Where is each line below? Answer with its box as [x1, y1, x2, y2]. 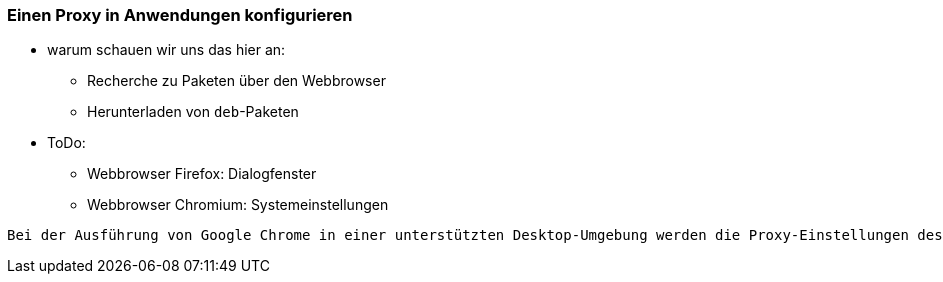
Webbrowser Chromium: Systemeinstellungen [87, 196, 389, 214]
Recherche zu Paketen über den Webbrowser [87, 72, 386, 90]
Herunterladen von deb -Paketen [87, 103, 299, 121]
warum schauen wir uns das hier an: [47, 41, 286, 59]
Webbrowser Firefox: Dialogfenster [87, 165, 317, 183]
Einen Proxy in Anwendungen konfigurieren [7, 5, 353, 25]
